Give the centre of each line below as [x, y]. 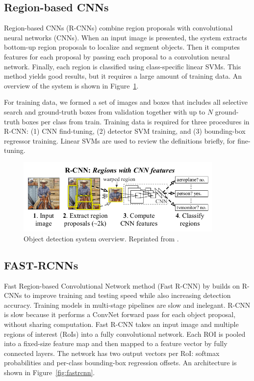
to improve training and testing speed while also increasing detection [127, 295]
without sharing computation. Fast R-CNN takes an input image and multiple [121, 324]
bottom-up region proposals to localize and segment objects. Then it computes [122, 47]
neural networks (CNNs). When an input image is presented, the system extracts [126, 37]
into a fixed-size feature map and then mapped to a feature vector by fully [116, 343]
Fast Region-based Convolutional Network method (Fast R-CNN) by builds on [122, 285]
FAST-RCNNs [41, 265]
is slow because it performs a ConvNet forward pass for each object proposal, [120, 314]
